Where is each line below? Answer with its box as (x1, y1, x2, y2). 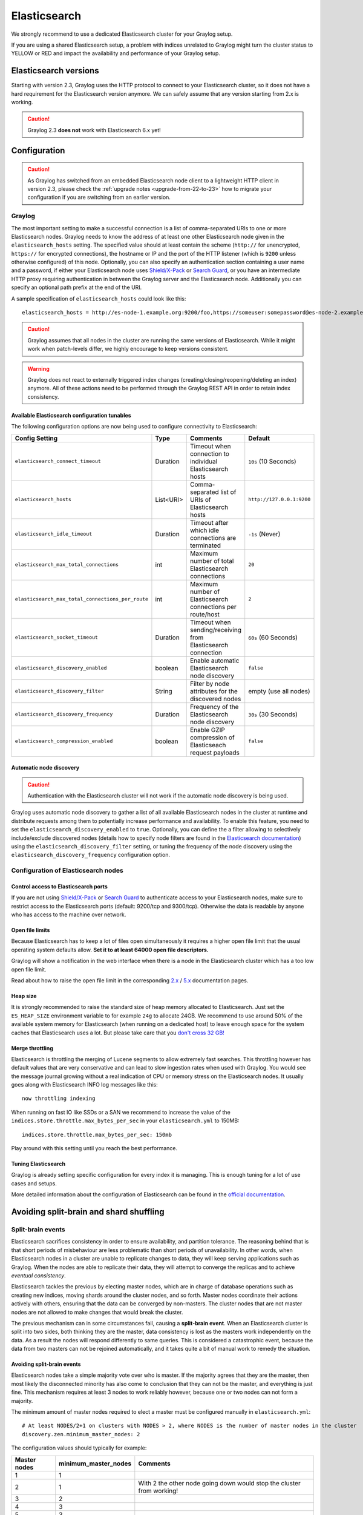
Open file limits (11, 927, 50, 934)
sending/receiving (189, 625, 242, 634)
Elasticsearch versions (11, 65, 99, 76)
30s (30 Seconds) (248, 710, 298, 718)
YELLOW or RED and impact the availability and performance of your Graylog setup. (11, 50, 221, 57)
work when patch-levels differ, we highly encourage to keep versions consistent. (27, 345, 229, 353)
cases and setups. (11, 1179, 57, 1187)
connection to (189, 449, 230, 458)
